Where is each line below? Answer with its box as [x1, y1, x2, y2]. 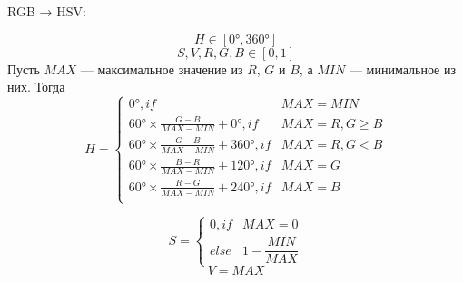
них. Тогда [7, 77, 65, 96]
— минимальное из [349, 59, 456, 78]
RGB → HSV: [7, 2, 86, 20]
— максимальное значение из [80, 59, 243, 78]
